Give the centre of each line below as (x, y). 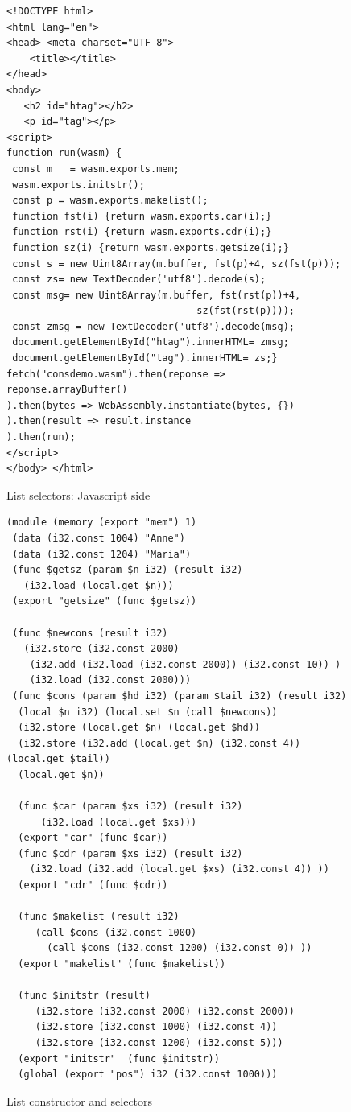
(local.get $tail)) (58, 759)
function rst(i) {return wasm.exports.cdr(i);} (142, 232)
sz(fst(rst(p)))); (246, 311)
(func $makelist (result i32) (99, 917)
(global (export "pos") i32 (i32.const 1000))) (148, 1075)
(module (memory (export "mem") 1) (102, 523)
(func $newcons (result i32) (90, 633)
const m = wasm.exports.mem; (96, 169)
